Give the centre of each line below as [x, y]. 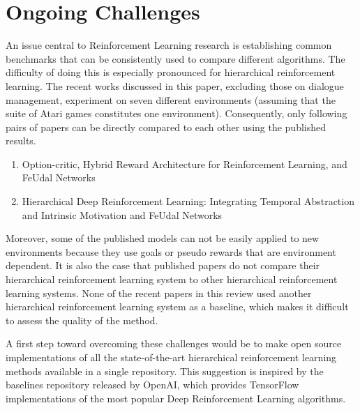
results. [21, 141]
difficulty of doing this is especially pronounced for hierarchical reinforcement [171, 72]
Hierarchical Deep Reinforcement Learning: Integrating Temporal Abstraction [188, 201]
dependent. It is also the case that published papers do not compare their [163, 265]
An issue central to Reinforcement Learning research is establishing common [169, 45]
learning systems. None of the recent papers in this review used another [159, 293]
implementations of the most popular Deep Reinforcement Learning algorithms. [176, 398]
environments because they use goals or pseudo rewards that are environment [171, 251]
